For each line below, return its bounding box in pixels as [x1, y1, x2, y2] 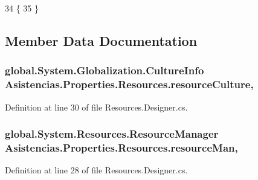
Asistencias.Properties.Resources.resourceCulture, [5, 77, 254, 92]
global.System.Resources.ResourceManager [5, 126, 219, 141]
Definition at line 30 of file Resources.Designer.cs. [5, 100, 188, 113]
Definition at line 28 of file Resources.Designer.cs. [5, 164, 188, 176]
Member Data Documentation [5, 31, 198, 50]
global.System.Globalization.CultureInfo [5, 63, 204, 78]
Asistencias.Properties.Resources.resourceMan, [5, 140, 238, 155]
